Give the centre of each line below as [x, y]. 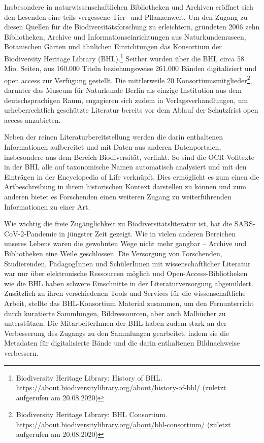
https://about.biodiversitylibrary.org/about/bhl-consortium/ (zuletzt [123, 424]
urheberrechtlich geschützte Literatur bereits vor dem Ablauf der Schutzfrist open [131, 110]
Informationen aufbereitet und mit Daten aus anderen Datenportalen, [113, 147]
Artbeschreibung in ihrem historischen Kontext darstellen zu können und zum [125, 186]
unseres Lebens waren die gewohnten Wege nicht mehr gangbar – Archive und [125, 243]
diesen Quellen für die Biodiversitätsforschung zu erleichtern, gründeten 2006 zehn [132, 27]
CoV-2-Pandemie [30, 233]
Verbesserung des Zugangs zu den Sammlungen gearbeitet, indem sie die [117, 333]
